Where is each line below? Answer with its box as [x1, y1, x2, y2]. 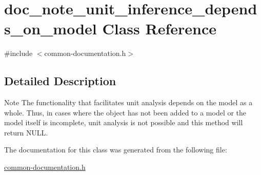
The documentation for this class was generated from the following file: [4, 144, 227, 155]
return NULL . [4, 127, 48, 138]
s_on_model [4, 18, 97, 39]
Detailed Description [4, 73, 116, 89]
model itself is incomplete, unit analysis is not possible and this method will [4, 117, 243, 128]
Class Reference [102, 18, 216, 39]
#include [4, 48, 33, 59]
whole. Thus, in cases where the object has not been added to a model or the [4, 107, 247, 118]
